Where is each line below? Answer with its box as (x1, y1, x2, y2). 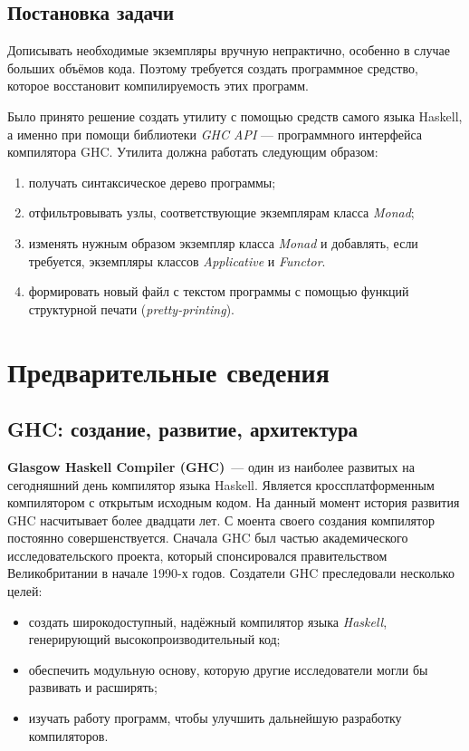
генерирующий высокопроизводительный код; (28, 630, 281, 649)
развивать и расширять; (28, 678, 158, 697)
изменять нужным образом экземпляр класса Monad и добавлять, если (28, 233, 418, 252)
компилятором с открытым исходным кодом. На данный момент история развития (7, 493, 460, 512)
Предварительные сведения (7, 352, 330, 390)
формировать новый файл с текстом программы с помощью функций (28, 282, 409, 301)
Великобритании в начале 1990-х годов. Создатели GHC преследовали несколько (7, 563, 455, 583)
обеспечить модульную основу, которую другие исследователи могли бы (28, 660, 428, 679)
